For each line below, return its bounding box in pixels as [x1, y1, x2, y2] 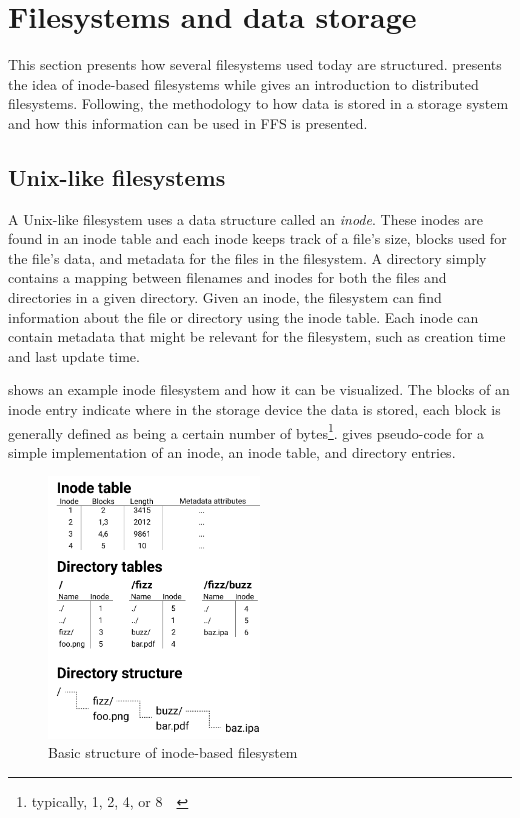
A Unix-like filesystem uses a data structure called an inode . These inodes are [8, 208, 483, 229]
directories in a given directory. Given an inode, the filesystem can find [8, 287, 442, 308]
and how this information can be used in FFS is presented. [8, 112, 368, 133]
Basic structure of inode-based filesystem [48, 742, 298, 763]
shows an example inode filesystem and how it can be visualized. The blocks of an [8, 379, 510, 400]
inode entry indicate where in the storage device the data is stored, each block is [8, 399, 501, 420]
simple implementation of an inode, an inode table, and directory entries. [8, 441, 456, 462]
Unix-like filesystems [8, 161, 226, 192]
